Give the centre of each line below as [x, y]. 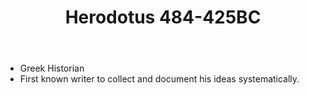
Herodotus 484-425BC [163, 17]
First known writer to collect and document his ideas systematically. [159, 79]
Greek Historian [52, 68]
